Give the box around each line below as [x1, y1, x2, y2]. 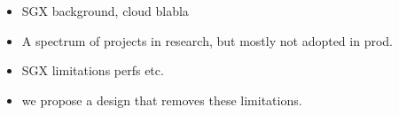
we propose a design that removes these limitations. [21, 90, 302, 109]
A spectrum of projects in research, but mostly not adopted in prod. [21, 31, 393, 50]
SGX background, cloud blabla [21, 2, 189, 19]
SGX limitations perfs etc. [21, 61, 164, 80]
